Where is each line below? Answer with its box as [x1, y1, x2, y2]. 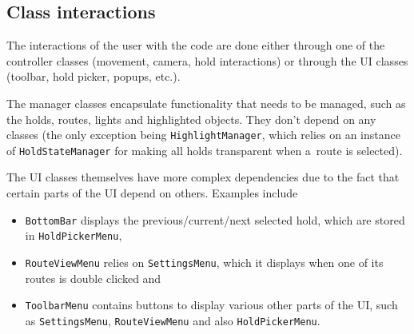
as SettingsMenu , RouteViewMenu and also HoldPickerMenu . [25, 312, 320, 328]
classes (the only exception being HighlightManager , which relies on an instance [6, 126, 400, 143]
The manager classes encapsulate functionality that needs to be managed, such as [6, 94, 406, 111]
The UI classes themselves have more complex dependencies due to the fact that [6, 169, 400, 185]
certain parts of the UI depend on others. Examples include [6, 185, 298, 201]
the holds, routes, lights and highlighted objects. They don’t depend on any [6, 110, 376, 127]
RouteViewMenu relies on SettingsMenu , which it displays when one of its [25, 253, 384, 270]
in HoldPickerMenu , [25, 227, 122, 244]
